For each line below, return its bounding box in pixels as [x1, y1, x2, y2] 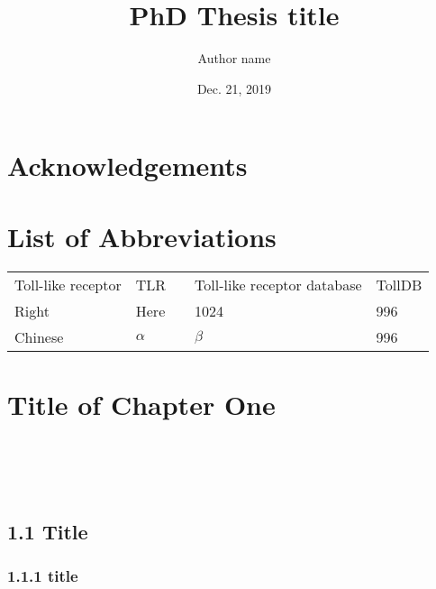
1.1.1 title [7, 565, 78, 587]
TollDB [376, 273, 422, 295]
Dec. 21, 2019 [196, 78, 272, 97]
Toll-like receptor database [195, 273, 362, 295]
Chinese [14, 326, 64, 347]
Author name [197, 49, 271, 68]
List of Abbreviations [7, 217, 277, 254]
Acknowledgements [7, 147, 248, 184]
